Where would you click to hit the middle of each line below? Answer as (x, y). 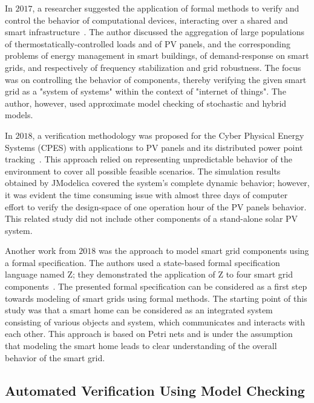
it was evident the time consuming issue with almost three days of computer (146, 194)
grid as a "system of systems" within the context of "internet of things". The (146, 91)
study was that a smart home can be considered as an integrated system (139, 310)
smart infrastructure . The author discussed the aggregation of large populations (155, 32)
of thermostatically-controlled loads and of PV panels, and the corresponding (148, 43)
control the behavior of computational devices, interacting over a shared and (146, 20)
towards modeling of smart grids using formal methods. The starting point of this (156, 298)
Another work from (41, 251)
